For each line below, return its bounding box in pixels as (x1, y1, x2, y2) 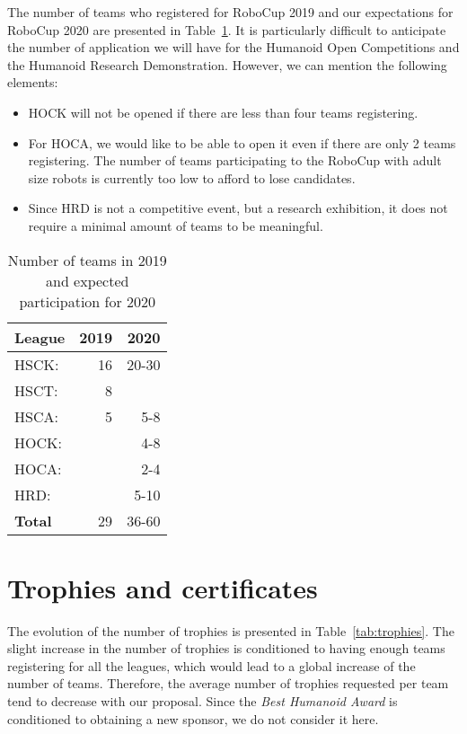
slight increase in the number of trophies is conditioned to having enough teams (7, 639, 445, 658)
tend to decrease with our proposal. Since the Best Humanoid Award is (7, 692, 398, 711)
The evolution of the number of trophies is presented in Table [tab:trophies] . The (7, 621, 454, 640)
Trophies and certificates (7, 569, 318, 606)
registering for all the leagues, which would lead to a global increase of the (7, 656, 416, 675)
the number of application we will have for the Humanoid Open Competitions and (7, 38, 460, 57)
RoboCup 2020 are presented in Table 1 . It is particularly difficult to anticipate (7, 20, 446, 39)
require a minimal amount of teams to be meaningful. (28, 216, 323, 234)
